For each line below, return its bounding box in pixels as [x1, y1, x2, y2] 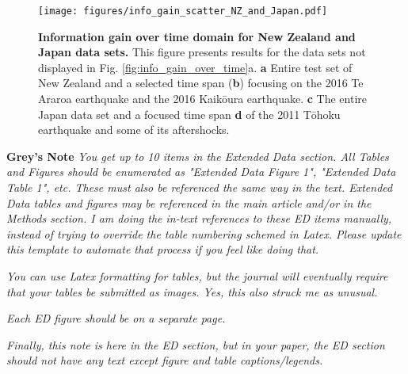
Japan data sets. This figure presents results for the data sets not [38, 44, 366, 60]
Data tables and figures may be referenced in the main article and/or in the [6, 194, 372, 211]
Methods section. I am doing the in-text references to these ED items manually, [6, 210, 392, 227]
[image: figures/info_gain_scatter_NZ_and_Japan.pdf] [38, 6, 328, 17]
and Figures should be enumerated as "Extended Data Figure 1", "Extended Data [6, 163, 396, 180]
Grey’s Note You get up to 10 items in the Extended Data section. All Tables [6, 147, 389, 164]
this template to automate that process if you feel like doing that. [6, 241, 319, 258]
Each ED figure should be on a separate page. [6, 310, 226, 326]
